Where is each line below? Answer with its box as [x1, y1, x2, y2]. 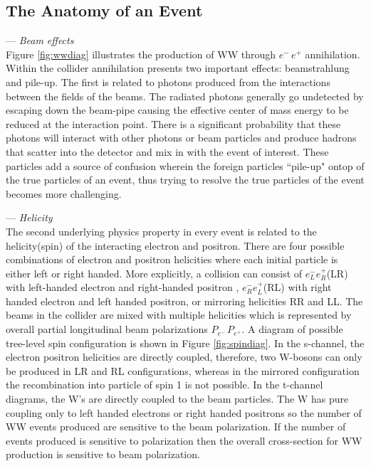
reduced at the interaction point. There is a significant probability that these [6, 116, 341, 131]
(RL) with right [263, 280, 332, 295]
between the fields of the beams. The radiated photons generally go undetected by [6, 88, 364, 103]
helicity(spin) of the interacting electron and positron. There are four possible [6, 238, 345, 253]
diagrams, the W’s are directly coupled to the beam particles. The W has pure [6, 391, 349, 406]
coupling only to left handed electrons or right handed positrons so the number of [6, 405, 362, 420]
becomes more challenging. [6, 186, 122, 201]
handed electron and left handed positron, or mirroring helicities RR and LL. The [6, 293, 363, 308]
